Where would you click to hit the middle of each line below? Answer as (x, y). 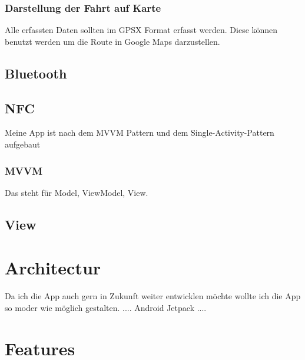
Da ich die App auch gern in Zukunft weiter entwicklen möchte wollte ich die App (153, 296)
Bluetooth (36, 73)
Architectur (53, 268)
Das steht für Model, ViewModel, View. (77, 192)
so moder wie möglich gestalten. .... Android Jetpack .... (106, 307)
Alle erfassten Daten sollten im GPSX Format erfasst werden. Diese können (141, 30)
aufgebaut (23, 144)
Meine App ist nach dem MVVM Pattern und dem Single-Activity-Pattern (140, 132)
